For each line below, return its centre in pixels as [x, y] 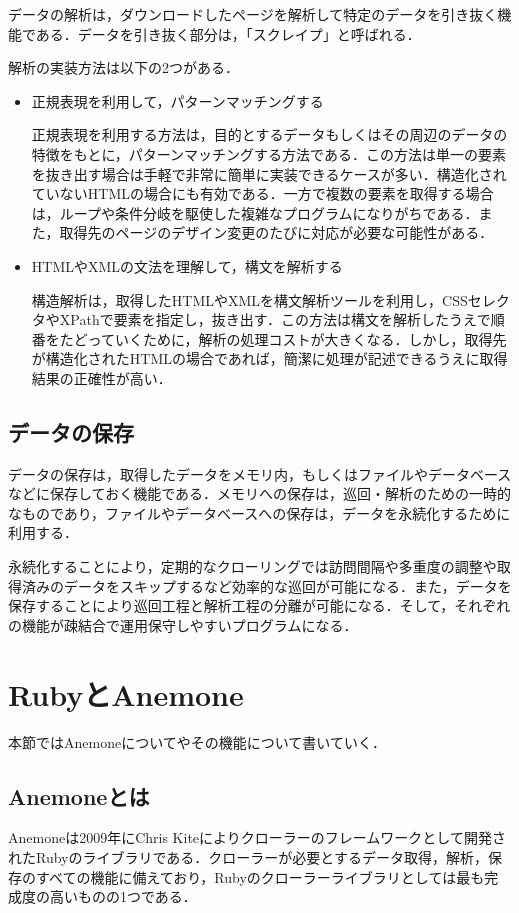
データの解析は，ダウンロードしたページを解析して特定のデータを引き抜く [253, 14]
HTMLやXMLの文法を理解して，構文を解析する [187, 265]
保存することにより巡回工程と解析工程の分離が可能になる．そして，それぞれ [259, 605]
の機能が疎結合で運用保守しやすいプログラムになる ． [183, 624]
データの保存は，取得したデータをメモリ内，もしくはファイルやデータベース [260, 473]
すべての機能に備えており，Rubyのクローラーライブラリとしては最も [260, 876]
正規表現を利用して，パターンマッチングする [177, 100]
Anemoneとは [79, 795]
